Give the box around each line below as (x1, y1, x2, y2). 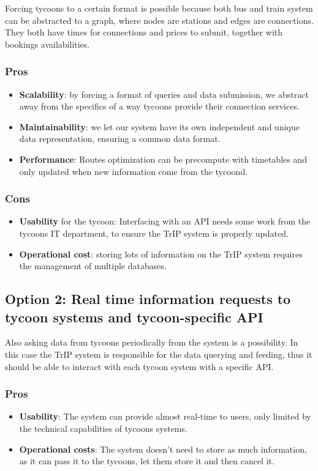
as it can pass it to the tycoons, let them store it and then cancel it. (19, 454, 274, 467)
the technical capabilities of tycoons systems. (19, 421, 187, 434)
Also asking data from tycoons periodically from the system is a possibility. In (5, 336, 298, 349)
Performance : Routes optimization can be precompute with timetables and (19, 152, 308, 165)
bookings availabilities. (5, 37, 90, 50)
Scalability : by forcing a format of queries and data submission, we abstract (19, 87, 309, 100)
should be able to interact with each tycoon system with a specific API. (5, 360, 274, 373)
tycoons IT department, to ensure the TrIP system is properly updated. (19, 226, 289, 239)
